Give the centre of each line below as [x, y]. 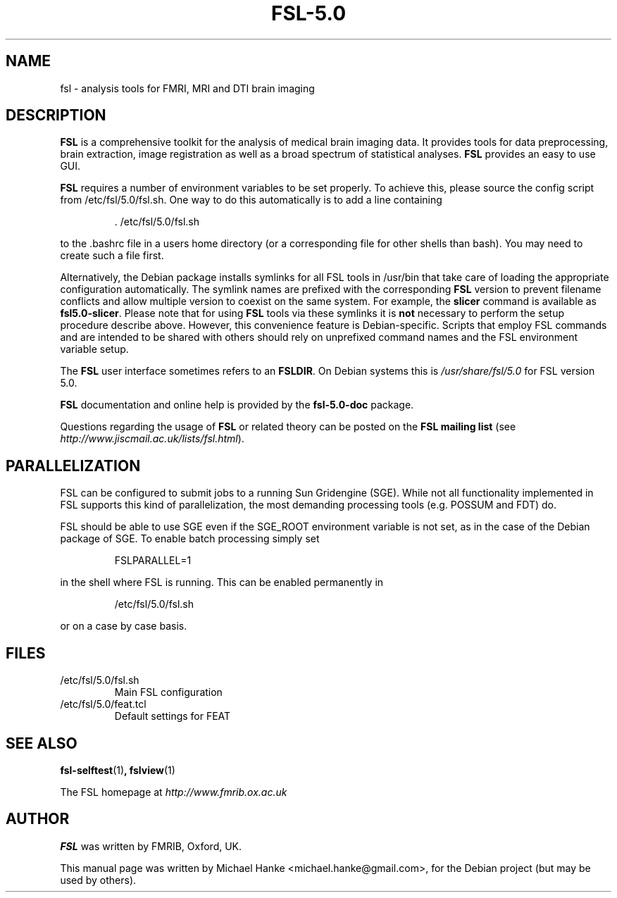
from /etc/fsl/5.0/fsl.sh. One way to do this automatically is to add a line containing [251, 200]
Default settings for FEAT [173, 716]
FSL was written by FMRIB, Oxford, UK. [151, 846]
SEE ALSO [42, 743]
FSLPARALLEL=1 [153, 561]
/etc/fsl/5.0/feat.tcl [103, 704]
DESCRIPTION [56, 116]
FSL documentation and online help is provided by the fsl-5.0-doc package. [237, 405]
